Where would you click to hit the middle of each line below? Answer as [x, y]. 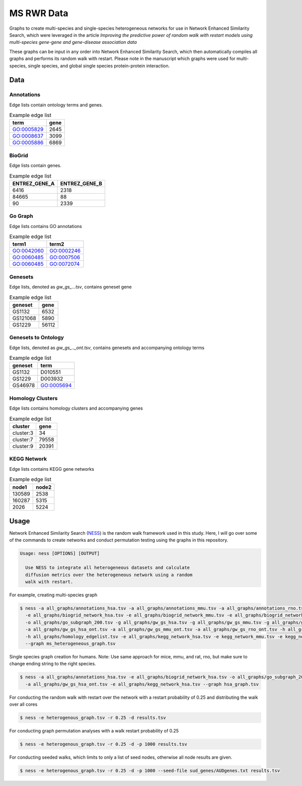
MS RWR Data [39, 13]
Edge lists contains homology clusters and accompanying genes [76, 408]
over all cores [23, 704]
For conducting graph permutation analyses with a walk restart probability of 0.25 [94, 731]
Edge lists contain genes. [35, 165]
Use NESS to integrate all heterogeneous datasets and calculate [108, 568]
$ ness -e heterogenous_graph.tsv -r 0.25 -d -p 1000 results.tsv [103, 744]
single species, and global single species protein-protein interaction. [99, 66]
